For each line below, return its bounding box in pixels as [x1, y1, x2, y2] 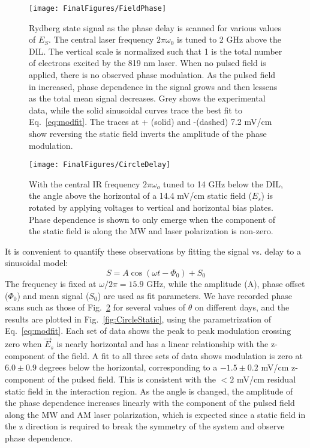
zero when [5, 338, 42, 350]
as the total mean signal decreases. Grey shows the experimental [29, 92, 266, 104]
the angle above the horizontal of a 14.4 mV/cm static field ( [29, 189, 252, 202]
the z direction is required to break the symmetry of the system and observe [5, 420, 285, 432]
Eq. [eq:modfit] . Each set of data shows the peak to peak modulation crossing [5, 324, 291, 337]
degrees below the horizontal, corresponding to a [39, 361, 218, 374]
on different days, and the [194, 301, 290, 313]
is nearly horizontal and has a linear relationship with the [56, 338, 269, 350]
